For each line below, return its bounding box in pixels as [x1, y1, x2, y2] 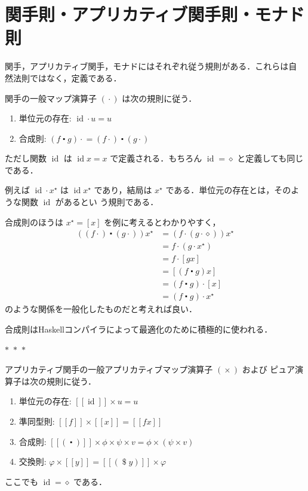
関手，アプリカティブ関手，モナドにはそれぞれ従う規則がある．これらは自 [5, 60, 297, 72]
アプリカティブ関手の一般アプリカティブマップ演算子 [5, 363, 213, 376]
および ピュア [242, 363, 295, 376]
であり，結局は [94, 184, 152, 196]
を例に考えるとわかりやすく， [104, 215, 221, 228]
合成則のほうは [5, 215, 63, 228]
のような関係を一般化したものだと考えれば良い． [5, 303, 197, 315]
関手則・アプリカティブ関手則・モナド [5, 2, 305, 26]
